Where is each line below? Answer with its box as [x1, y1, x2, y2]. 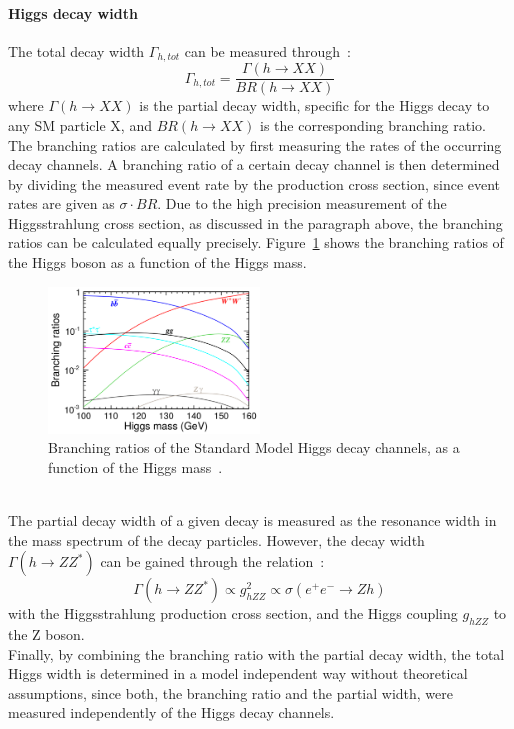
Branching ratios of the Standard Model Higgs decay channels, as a [48, 437, 460, 458]
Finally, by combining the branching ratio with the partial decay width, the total [8, 643, 505, 664]
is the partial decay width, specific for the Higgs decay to [139, 95, 490, 116]
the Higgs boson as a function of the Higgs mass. [8, 252, 307, 273]
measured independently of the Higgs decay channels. [8, 702, 335, 723]
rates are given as [8, 193, 115, 214]
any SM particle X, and [8, 114, 152, 135]
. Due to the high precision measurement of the [157, 193, 447, 214]
